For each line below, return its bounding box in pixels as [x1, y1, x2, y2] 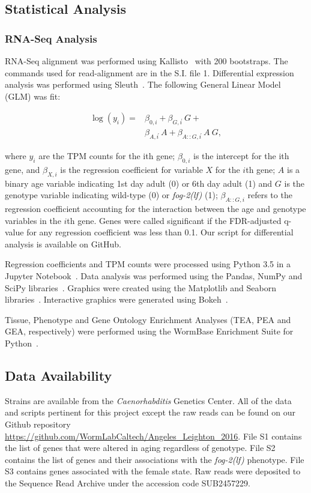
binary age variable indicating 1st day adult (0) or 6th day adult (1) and [5, 177, 273, 189]
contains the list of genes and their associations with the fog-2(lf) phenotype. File [5, 453, 304, 465]
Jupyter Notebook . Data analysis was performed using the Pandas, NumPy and [5, 269, 303, 282]
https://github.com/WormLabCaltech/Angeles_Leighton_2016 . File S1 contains [5, 429, 302, 442]
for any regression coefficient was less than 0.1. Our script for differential [26, 226, 294, 238]
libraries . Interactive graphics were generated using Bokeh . [5, 293, 228, 306]
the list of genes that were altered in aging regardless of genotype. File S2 [5, 441, 276, 454]
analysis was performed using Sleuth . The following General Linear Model [5, 78, 281, 91]
